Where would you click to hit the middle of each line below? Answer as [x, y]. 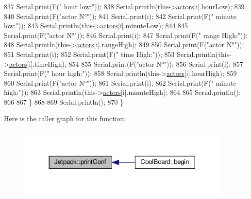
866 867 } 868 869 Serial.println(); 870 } [64, 101]
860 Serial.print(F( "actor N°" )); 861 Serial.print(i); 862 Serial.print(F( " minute [120, 82]
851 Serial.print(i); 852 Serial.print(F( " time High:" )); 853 [89, 54]
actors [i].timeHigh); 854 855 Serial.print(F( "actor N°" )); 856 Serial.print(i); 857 [126, 63]
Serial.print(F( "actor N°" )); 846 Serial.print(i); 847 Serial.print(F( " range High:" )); [126, 35]
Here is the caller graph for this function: [65, 118]
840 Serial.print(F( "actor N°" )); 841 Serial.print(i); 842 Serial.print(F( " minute [120, 16]
